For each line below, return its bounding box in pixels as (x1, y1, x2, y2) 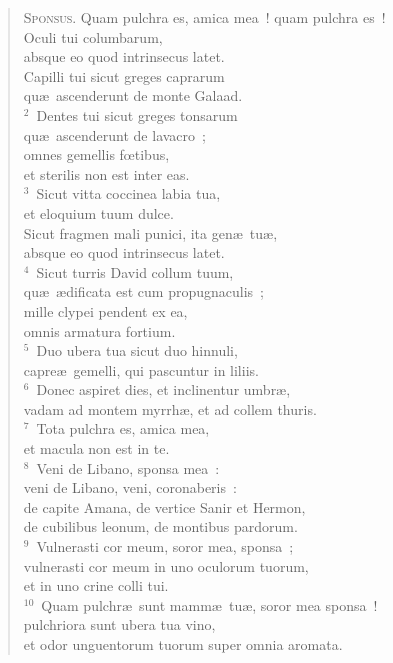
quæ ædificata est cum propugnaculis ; (23, 281, 264, 302)
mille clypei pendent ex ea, (23, 300, 188, 321)
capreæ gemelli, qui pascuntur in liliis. (23, 359, 259, 380)
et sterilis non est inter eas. (23, 163, 190, 184)
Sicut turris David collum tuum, (36, 261, 234, 282)
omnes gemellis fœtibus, (23, 144, 170, 165)
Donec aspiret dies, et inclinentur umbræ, (36, 379, 291, 400)
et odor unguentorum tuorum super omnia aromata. (23, 634, 343, 654)
